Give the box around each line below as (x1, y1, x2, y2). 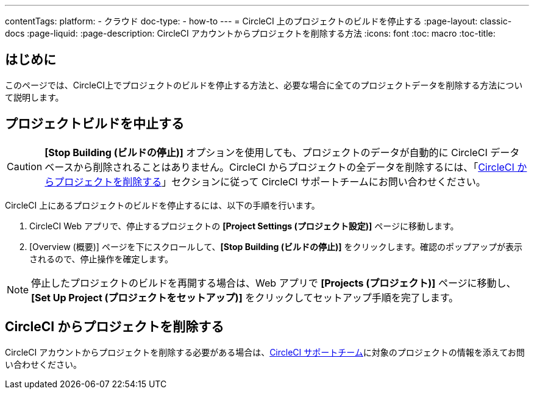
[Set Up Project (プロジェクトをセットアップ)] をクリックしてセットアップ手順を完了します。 (31, 291, 459, 304)
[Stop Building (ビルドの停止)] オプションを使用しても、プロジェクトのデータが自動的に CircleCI (44, 146, 488, 159)
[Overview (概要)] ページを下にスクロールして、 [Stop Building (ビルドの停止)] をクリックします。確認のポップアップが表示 (29, 241, 523, 252)
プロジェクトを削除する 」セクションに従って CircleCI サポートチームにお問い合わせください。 (54, 175, 486, 188)
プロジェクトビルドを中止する (5, 116, 184, 132)
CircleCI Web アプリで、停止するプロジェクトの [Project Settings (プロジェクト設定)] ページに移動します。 (29, 220, 459, 231)
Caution (7, 160, 43, 173)
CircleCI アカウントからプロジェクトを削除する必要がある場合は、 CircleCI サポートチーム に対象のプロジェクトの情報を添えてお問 (5, 346, 525, 357)
